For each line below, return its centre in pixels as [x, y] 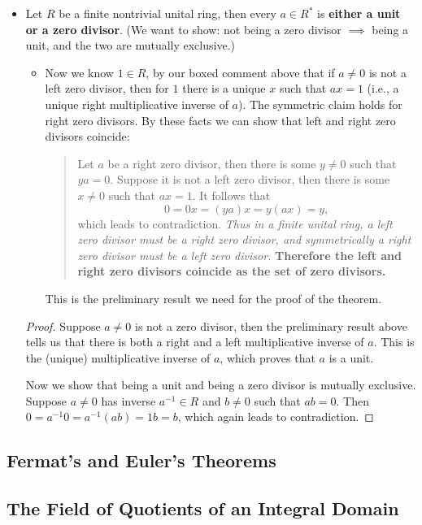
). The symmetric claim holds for [320, 104]
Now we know [79, 72]
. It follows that [231, 195]
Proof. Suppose [63, 325]
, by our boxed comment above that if [240, 72]
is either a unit [359, 13]
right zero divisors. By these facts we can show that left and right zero [220, 120]
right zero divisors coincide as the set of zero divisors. [232, 271]
